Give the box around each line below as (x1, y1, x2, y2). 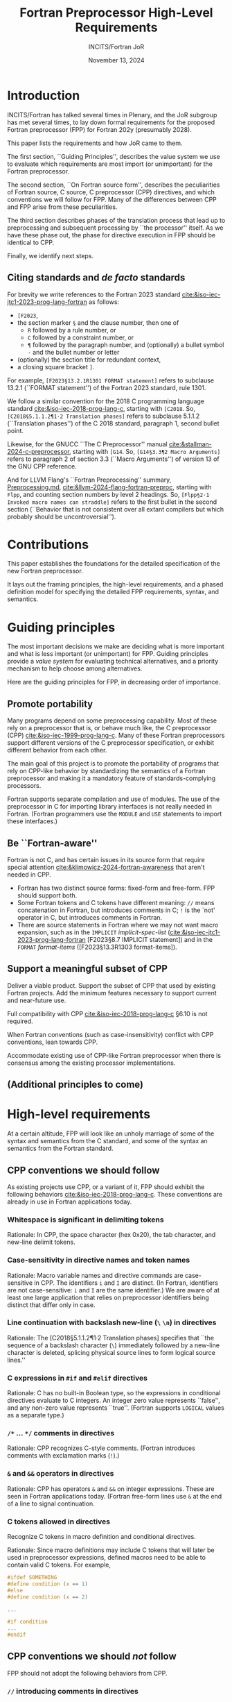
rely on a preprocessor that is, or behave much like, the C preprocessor (7, 724, 211, 732)
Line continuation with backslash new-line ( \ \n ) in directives (7, 1317, 217, 1327)
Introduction (7, 87, 80, 103)
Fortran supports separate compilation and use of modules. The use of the (7, 795, 220, 803)
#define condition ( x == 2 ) (7, 1593, 89, 1601)
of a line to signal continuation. (7, 1499, 95, 1508)
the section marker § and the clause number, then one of (17, 318, 179, 327)
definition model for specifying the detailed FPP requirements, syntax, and (7, 588, 220, 596)
